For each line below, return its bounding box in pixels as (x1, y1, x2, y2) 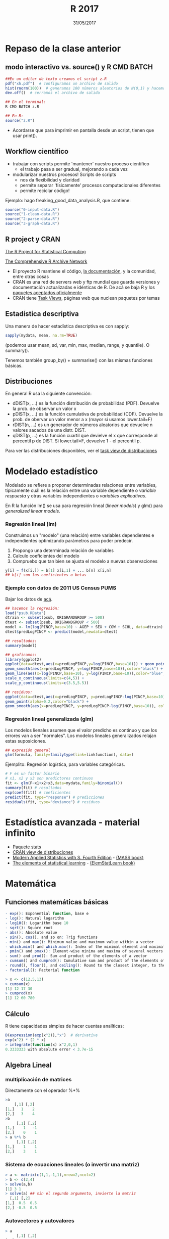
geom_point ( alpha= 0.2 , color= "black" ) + (5, 699, 89, 704)
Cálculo (5, 1009, 30, 1018)
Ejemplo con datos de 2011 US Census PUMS (5, 584, 117, 591)
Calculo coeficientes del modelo (12, 553, 79, 559)
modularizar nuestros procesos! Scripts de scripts (12, 171, 117, 177)
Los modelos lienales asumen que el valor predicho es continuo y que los (5, 727, 157, 733)
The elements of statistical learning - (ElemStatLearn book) (12, 860, 135, 866)
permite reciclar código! (20, 188, 70, 194)
